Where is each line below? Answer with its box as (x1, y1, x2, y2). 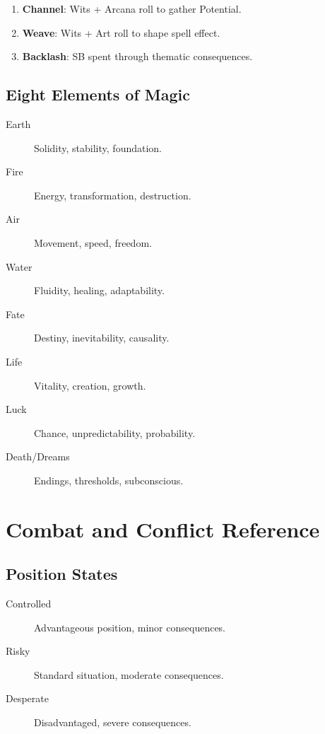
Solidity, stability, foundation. (34, 140, 162, 155)
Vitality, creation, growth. (34, 378, 146, 392)
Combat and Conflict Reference (6, 514, 320, 543)
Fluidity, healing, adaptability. (34, 283, 165, 298)
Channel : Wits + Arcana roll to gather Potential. (22, 1, 242, 16)
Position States (6, 563, 118, 585)
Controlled (6, 596, 52, 611)
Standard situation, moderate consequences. (34, 667, 224, 682)
